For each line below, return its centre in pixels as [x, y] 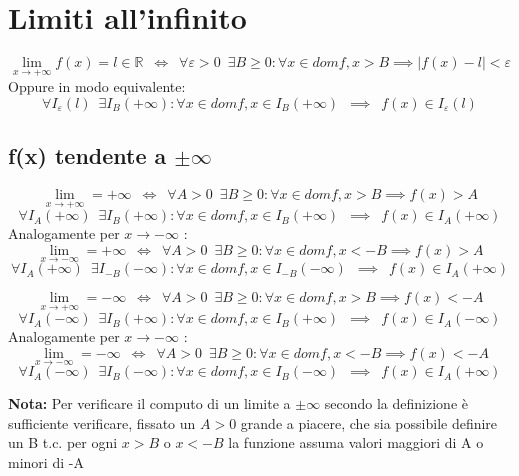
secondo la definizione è [396, 403]
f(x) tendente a [87, 155]
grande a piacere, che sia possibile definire [369, 422]
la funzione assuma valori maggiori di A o [356, 442]
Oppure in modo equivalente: [97, 86]
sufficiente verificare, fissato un [102, 422]
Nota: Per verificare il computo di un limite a [149, 403]
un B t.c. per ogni [63, 442]
